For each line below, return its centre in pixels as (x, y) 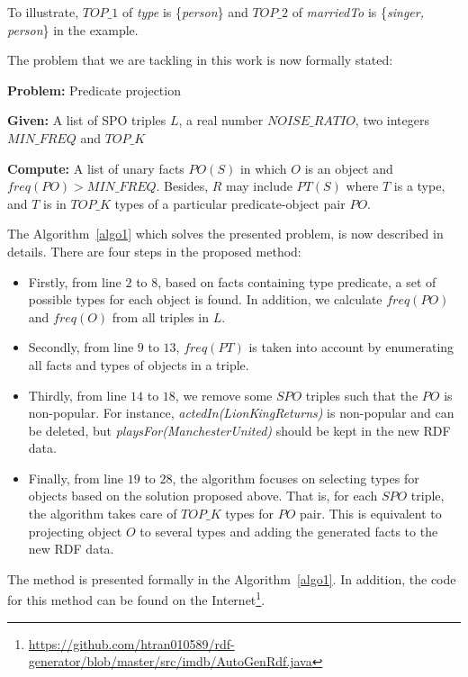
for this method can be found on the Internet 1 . (136, 599)
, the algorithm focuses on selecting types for (296, 478)
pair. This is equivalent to (371, 514)
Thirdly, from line (77, 395)
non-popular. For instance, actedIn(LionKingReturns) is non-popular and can (241, 413)
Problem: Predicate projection (94, 90)
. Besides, (182, 186)
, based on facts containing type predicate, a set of (297, 281)
